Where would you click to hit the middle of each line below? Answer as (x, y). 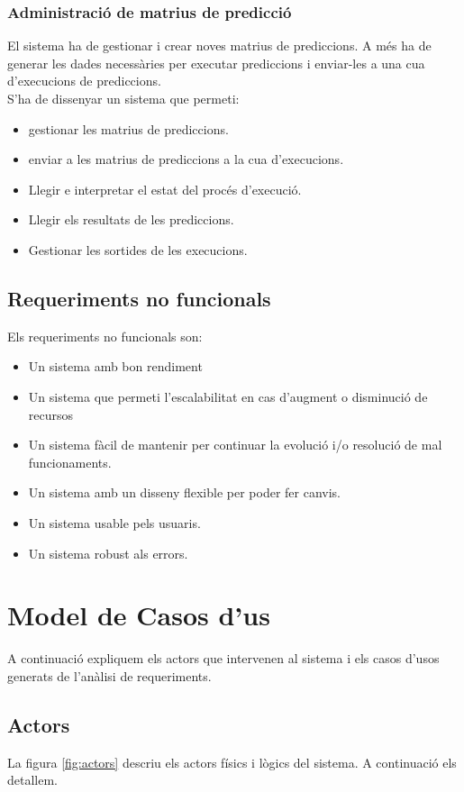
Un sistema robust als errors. (108, 553)
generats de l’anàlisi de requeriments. (109, 675)
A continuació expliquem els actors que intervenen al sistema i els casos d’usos (223, 658)
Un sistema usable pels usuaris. (114, 522)
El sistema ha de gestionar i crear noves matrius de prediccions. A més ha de (219, 46)
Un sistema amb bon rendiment (115, 366)
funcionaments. (70, 462)
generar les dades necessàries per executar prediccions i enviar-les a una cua (216, 63)
